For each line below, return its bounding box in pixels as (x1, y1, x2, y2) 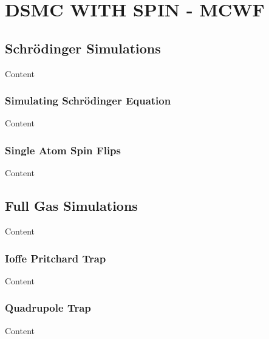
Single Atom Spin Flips (5, 142, 121, 157)
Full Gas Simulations (5, 196, 138, 215)
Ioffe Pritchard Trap (5, 250, 106, 265)
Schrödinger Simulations (5, 38, 161, 57)
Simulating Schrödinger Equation (5, 93, 171, 108)
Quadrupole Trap (5, 300, 91, 315)
